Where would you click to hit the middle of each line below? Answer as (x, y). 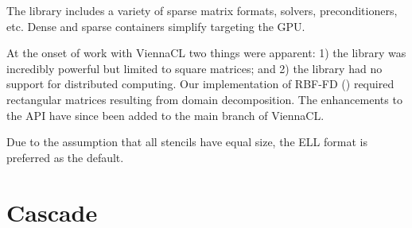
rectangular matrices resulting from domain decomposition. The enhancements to (204, 99)
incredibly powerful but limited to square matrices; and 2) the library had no (194, 68)
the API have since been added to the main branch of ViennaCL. (165, 115)
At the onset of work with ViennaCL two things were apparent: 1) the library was (206, 53)
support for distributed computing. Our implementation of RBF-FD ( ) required (200, 84)
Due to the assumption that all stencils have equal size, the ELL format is (187, 142)
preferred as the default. (65, 157)
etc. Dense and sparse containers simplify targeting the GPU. (156, 26)
